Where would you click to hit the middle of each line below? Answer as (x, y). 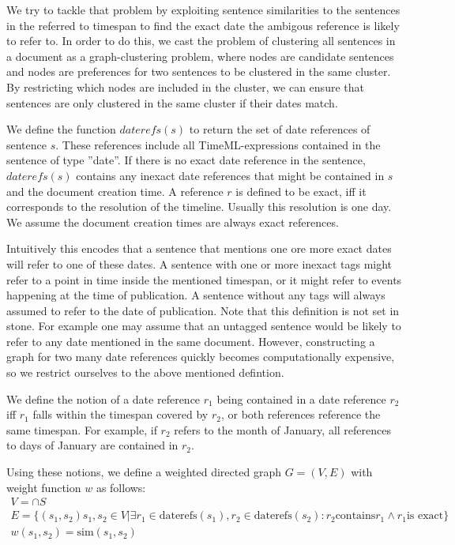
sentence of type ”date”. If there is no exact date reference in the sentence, (186, 160)
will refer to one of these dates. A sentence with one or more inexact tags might (199, 263)
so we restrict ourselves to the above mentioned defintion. (145, 372)
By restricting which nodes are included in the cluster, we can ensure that (185, 86)
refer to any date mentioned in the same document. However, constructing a (191, 341)
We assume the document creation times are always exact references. (173, 222)
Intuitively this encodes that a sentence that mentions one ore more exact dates (199, 248)
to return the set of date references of (280, 129)
